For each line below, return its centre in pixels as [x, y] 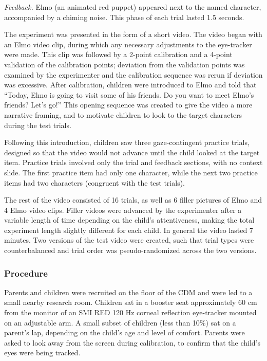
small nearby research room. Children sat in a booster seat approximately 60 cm [131, 302]
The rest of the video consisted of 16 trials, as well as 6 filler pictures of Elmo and [133, 200]
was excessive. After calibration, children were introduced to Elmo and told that [130, 85]
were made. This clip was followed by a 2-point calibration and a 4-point [118, 54]
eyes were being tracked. [42, 353]
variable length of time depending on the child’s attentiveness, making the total [129, 220]
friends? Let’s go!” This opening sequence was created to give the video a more [128, 105]
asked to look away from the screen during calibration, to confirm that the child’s [132, 342]
